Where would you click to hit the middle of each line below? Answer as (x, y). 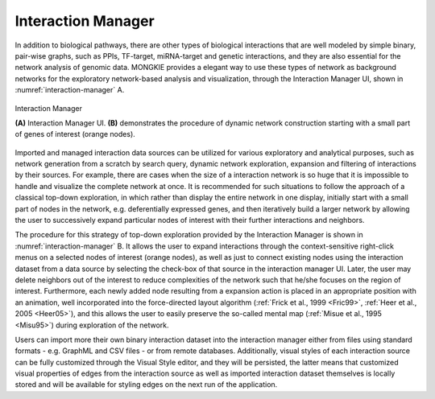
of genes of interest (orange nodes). (75, 134)
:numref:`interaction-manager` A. (70, 90)
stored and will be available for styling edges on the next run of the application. (146, 385)
